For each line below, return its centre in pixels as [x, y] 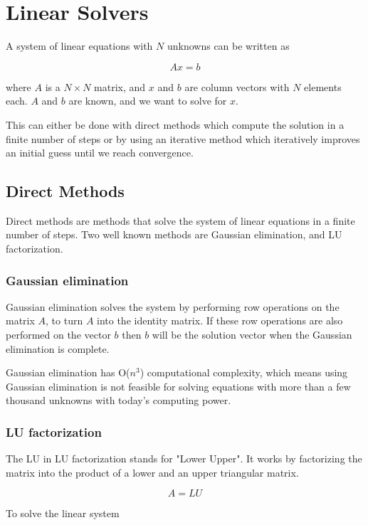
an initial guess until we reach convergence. [100, 153]
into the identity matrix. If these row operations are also [220, 320]
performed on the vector [58, 335]
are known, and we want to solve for [148, 101]
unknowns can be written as [228, 46]
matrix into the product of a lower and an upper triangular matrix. [152, 472]
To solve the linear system [63, 513]
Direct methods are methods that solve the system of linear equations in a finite [180, 220]
